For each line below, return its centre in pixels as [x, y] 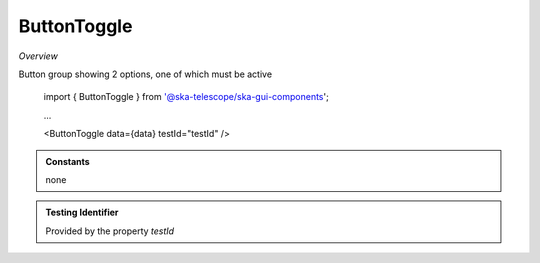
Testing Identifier [82, 212]
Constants [67, 161]
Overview [38, 56]
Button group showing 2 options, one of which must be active [145, 74]
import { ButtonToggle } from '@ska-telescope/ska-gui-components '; [186, 97]
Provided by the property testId [110, 231]
